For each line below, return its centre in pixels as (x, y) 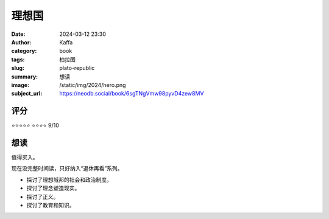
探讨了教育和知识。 (51, 205)
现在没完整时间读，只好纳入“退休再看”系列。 (67, 169)
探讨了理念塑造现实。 (53, 188)
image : (20, 85)
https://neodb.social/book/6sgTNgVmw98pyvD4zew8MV (132, 94)
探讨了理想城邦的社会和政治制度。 (69, 179)
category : (24, 51)
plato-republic (77, 68)
